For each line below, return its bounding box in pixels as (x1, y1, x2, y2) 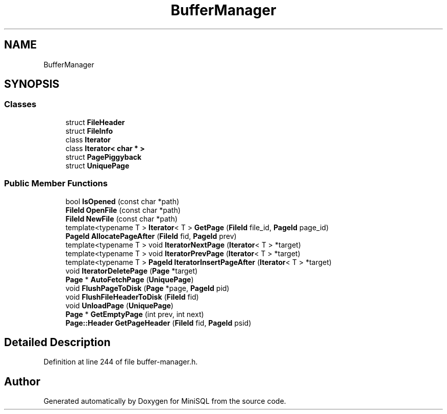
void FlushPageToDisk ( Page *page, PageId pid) (65, 283, 230, 293)
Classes (4, 99, 37, 110)
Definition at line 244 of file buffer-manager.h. (43, 357, 198, 367)
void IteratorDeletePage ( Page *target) (65, 266, 198, 275)
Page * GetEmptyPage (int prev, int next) (65, 309, 204, 319)
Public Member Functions (4, 178, 108, 189)
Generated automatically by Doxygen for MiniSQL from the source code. (43, 397, 286, 406)
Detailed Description (4, 335, 111, 349)
